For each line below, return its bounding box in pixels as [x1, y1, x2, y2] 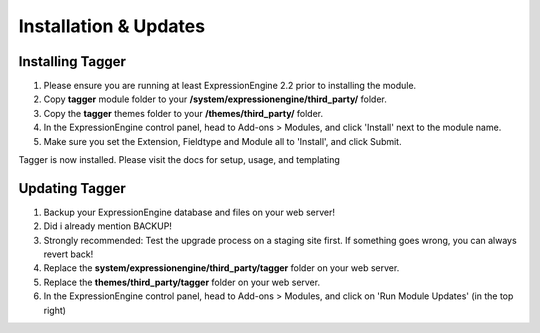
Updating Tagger [18, 180, 127, 197]
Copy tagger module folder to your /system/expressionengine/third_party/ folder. [43, 93, 387, 105]
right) [43, 304, 67, 316]
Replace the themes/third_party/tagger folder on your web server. [43, 276, 320, 288]
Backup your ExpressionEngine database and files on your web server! [43, 206, 335, 218]
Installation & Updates [18, 15, 205, 37]
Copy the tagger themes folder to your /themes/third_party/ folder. [43, 107, 324, 119]
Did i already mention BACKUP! [43, 220, 172, 232]
